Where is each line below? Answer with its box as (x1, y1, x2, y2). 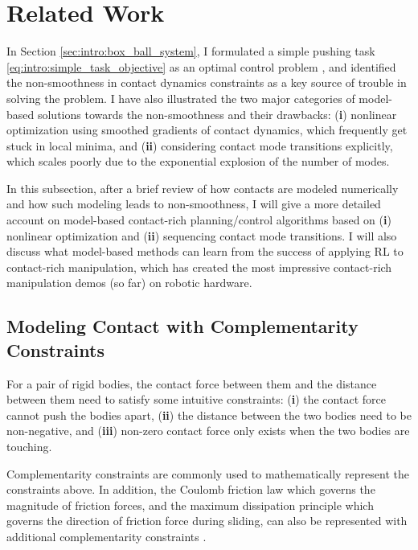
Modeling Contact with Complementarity (6, 314, 359, 339)
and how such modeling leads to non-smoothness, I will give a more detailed (6, 195, 381, 212)
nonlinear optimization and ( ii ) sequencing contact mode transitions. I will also (6, 227, 397, 244)
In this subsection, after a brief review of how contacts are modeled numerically (6, 179, 399, 196)
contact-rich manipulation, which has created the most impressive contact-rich (6, 258, 392, 275)
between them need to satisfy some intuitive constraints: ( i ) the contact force (6, 391, 386, 408)
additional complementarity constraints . (6, 527, 207, 544)
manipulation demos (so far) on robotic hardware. (6, 274, 252, 291)
